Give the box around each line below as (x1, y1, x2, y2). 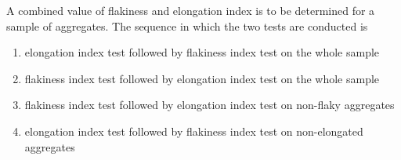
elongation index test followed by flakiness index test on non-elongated (24, 122, 363, 139)
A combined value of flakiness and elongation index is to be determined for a (6, 2, 375, 18)
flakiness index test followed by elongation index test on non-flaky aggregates (24, 96, 395, 113)
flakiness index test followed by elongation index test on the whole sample (24, 70, 380, 86)
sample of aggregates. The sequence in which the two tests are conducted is (6, 17, 368, 34)
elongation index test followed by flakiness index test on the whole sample (24, 44, 380, 60)
